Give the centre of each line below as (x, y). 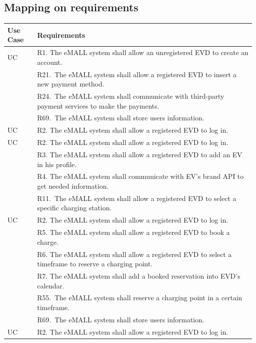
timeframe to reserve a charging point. (95, 264)
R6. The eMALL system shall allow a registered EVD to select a (134, 254)
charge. (48, 242)
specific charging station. (74, 208)
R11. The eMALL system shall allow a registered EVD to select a (137, 198)
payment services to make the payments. (98, 105)
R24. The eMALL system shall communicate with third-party (131, 96)
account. (50, 62)
